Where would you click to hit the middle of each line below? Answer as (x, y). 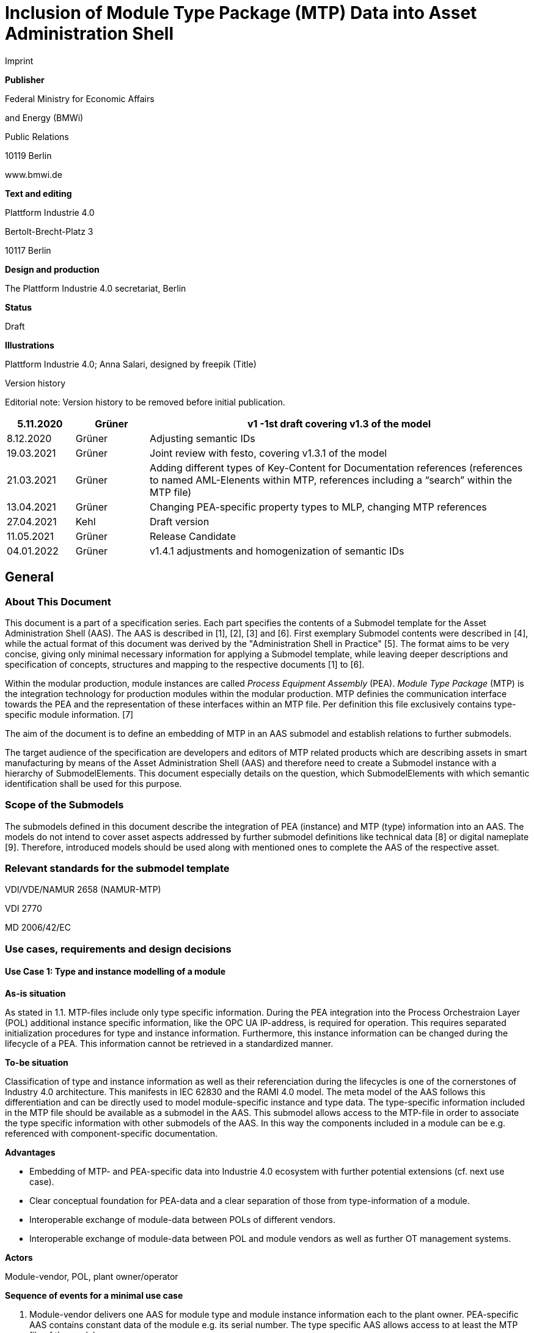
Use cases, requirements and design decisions (118, 949)
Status (19, 307)
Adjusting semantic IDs (203, 438)
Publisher (25, 79)
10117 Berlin (28, 250)
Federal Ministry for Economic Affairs (80, 98)
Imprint (19, 61)
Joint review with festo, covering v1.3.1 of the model (269, 453)
